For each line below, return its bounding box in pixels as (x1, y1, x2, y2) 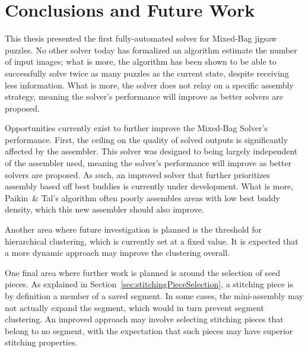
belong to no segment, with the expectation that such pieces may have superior (5, 324, 293, 337)
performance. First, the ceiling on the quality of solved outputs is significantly (5, 133, 288, 145)
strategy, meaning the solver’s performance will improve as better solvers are (5, 90, 283, 103)
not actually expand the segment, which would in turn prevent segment (5, 301, 264, 313)
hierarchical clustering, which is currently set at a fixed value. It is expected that (5, 234, 299, 247)
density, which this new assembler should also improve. (5, 203, 204, 215)
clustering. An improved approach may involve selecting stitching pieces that (5, 313, 284, 325)
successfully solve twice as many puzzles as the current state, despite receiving (5, 66, 289, 79)
